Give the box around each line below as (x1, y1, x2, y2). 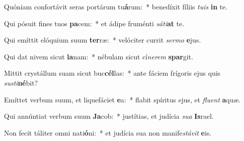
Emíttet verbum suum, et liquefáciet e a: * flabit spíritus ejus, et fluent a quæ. (4, 94, 241, 104)
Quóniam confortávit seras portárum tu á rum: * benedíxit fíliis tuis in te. (4, 1, 228, 11)
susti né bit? (4, 77, 38, 88)
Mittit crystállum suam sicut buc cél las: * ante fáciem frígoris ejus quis (4, 68, 221, 78)
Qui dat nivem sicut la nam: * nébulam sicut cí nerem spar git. (4, 51, 193, 61)
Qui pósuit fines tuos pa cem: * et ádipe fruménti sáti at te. (4, 18, 184, 28)
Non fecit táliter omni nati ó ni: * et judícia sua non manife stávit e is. (4, 127, 212, 138)
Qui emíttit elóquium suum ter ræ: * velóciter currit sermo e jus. (4, 35, 201, 45)
